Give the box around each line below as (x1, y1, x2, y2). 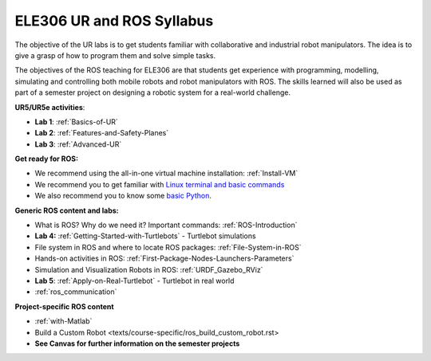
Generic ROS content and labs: (14, 206, 119, 215)
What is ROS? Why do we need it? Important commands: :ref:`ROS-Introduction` (34, 220, 298, 230)
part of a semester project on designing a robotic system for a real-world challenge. (14, 88, 291, 97)
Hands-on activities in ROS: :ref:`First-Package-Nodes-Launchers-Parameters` (34, 253, 295, 263)
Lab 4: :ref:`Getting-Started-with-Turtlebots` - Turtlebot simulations (34, 231, 256, 241)
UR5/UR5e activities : (14, 102, 85, 112)
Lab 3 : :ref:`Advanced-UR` (34, 139, 122, 149)
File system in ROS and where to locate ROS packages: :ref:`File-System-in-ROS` (34, 242, 302, 252)
